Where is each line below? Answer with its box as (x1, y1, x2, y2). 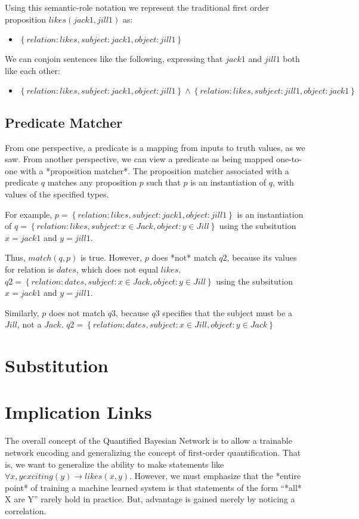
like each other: (5, 64, 60, 76)
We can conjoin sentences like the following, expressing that (5, 52, 223, 65)
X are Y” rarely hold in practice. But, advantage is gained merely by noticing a (5, 493, 295, 505)
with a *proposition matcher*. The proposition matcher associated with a (20, 164, 289, 177)
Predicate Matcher (5, 113, 123, 131)
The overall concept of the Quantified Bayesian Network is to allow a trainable (5, 434, 292, 447)
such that (146, 176, 181, 189)
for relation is (5, 262, 54, 275)
